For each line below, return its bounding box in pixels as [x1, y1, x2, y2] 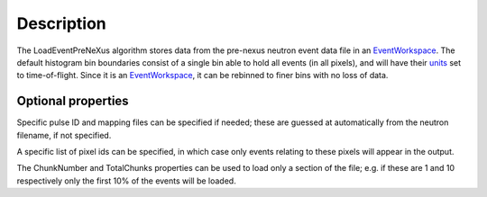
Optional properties [16, 94, 130, 109]
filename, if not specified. [16, 130, 112, 140]
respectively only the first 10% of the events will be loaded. [16, 175, 236, 186]
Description [16, 13, 107, 33]
